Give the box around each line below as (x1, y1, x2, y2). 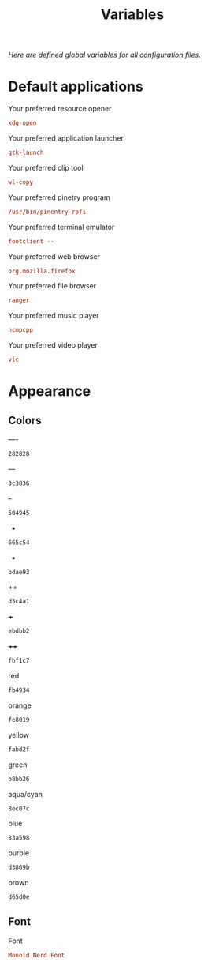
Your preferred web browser (8, 251, 101, 261)
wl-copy (8, 178, 34, 186)
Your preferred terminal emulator (8, 222, 115, 231)
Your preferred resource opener (8, 104, 112, 114)
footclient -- (8, 237, 55, 246)
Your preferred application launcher (8, 133, 124, 143)
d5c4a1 (8, 598, 30, 606)
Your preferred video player (8, 340, 98, 350)
